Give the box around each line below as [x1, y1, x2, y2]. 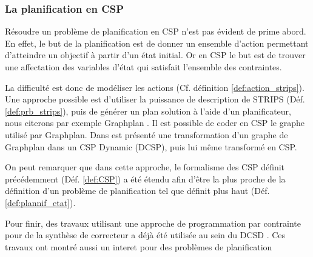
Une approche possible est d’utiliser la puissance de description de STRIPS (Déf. [5, 93, 305, 105]
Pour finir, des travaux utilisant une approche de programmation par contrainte [5, 216, 301, 229]
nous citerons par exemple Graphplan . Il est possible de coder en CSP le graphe [5, 116, 305, 129]
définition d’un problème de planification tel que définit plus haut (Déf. [5, 184, 270, 197]
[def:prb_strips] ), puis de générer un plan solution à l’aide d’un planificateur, [5, 104, 291, 117]
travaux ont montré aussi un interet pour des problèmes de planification [5, 240, 272, 253]
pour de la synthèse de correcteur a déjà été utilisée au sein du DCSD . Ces [5, 229, 286, 241]
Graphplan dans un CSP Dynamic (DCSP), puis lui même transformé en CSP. [5, 140, 297, 153]
